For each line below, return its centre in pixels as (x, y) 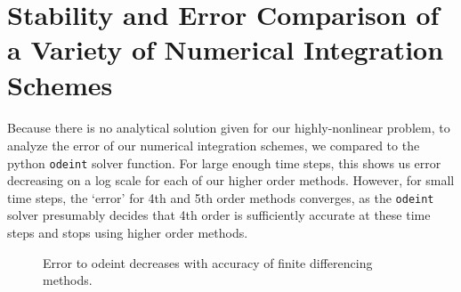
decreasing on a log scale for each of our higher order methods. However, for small (231, 180)
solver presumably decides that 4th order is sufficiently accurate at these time (219, 215)
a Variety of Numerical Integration (226, 49)
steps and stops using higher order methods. (128, 233)
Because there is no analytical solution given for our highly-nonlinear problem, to (229, 128)
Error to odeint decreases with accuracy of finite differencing (208, 262)
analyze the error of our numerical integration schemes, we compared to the (214, 145)
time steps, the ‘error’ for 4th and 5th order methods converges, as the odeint (221, 197)
